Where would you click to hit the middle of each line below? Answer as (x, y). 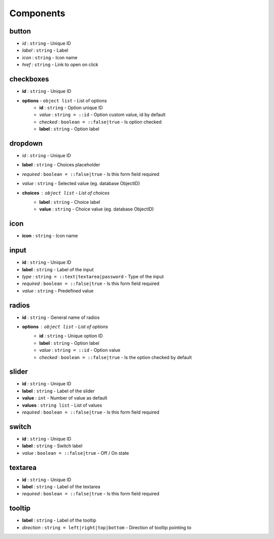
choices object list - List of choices (66, 193)
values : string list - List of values (62, 405)
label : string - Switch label (52, 446)
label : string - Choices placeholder (61, 165)
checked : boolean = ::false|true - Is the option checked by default (116, 357)
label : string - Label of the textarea (61, 487)
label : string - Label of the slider (58, 391)
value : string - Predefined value (58, 291)
